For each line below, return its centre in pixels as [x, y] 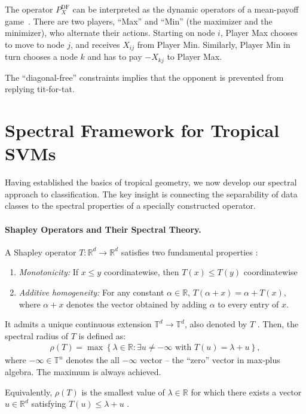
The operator [29, 9]
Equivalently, [29, 392]
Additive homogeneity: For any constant [91, 292]
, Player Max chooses [259, 33]
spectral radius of [37, 335]
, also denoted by [216, 324]
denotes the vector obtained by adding [137, 304]
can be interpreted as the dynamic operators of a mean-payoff [186, 9]
